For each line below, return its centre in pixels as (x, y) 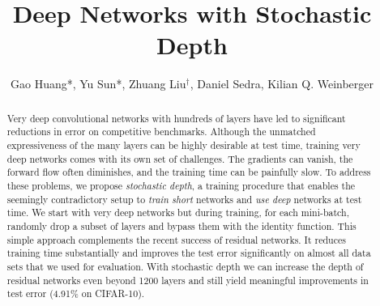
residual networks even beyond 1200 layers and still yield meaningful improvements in (188, 280)
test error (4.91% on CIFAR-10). (76, 293)
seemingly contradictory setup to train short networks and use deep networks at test (184, 199)
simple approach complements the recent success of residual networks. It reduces (176, 239)
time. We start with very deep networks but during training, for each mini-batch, (178, 212)
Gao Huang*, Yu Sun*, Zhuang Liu (98, 84)
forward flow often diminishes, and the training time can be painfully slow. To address (189, 172)
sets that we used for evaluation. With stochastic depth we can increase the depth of (185, 266)
